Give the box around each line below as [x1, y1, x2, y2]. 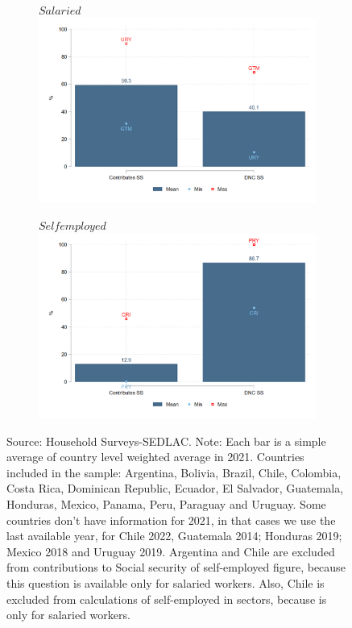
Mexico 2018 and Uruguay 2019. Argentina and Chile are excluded [6, 543, 335, 559]
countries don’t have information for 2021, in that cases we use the [6, 511, 336, 528]
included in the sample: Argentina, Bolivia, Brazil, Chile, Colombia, [6, 464, 342, 480]
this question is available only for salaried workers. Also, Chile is [6, 574, 325, 591]
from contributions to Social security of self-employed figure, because [6, 559, 346, 576]
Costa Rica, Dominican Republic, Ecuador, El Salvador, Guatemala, [6, 480, 344, 497]
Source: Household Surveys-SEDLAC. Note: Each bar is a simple [6, 432, 326, 449]
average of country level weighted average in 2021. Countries [6, 448, 304, 465]
